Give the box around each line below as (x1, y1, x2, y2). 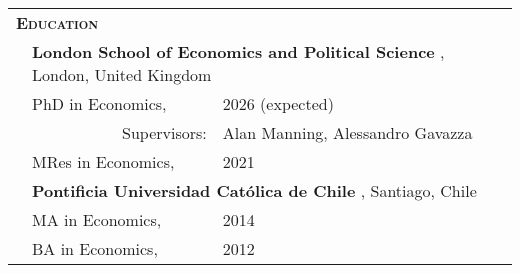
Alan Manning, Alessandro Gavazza (222, 121, 473, 144)
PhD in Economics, (32, 92, 167, 115)
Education (16, 11, 99, 34)
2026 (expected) (222, 92, 334, 115)
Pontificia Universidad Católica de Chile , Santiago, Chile (32, 179, 477, 202)
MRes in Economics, (32, 150, 175, 173)
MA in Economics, (32, 208, 162, 231)
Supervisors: (122, 121, 207, 144)
